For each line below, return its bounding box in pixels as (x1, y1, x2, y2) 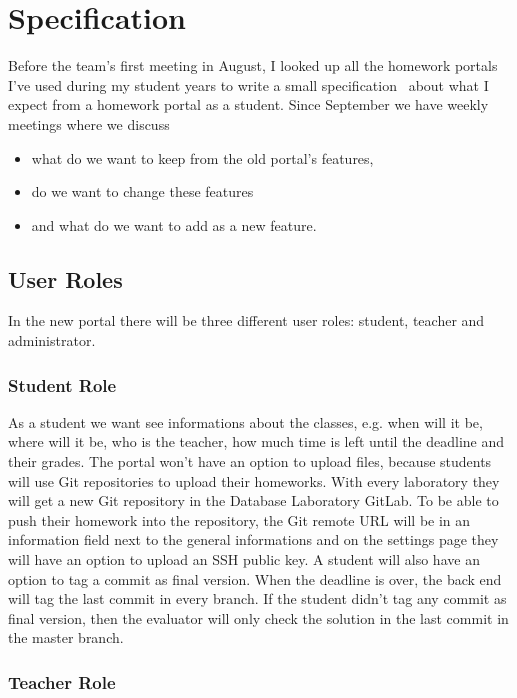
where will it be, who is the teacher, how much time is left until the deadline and (8, 431, 505, 452)
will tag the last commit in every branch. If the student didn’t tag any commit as (8, 588, 507, 609)
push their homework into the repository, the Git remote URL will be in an (8, 509, 471, 530)
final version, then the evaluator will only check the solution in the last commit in (8, 607, 509, 628)
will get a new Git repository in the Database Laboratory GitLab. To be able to (8, 490, 499, 511)
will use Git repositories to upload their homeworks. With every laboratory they (8, 470, 500, 491)
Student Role (8, 372, 117, 397)
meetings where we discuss (8, 113, 170, 134)
